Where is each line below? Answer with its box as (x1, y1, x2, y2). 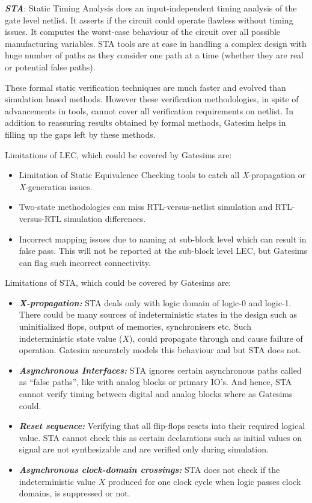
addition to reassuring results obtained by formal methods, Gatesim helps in (5, 116, 286, 129)
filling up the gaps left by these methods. (5, 128, 156, 140)
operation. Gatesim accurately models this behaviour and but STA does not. (19, 344, 301, 356)
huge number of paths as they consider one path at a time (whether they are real (5, 49, 304, 61)
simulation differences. (64, 212, 146, 224)
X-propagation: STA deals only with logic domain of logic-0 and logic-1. (19, 296, 292, 309)
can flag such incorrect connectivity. (19, 256, 151, 268)
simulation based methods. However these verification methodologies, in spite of (5, 93, 299, 105)
